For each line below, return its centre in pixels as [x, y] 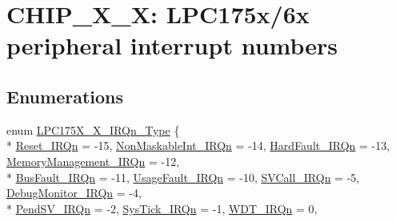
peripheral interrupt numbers [172, 45]
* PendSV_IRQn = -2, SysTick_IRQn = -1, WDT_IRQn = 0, [162, 208]
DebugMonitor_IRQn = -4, [74, 193]
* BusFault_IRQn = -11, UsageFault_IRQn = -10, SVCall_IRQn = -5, [183, 177]
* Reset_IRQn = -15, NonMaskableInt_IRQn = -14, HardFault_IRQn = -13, [198, 145]
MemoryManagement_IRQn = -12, [93, 161]
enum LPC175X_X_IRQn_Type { [93, 129]
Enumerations [65, 96]
